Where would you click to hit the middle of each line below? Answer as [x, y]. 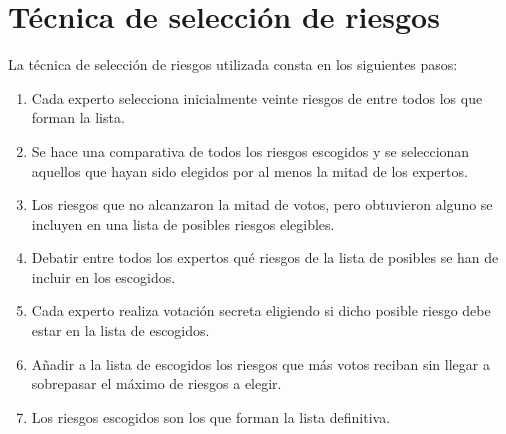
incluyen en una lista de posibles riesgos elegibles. [183, 223]
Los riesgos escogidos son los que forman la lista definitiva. [211, 416]
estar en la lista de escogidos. [120, 330]
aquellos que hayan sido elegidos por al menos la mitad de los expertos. [249, 170]
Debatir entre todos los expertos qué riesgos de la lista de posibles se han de [265, 257]
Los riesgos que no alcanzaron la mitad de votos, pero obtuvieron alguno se [262, 204]
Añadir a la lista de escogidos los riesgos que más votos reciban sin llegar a [260, 363]
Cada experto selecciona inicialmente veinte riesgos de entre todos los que [257, 97]
